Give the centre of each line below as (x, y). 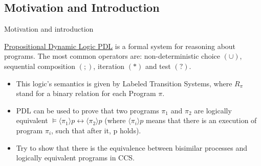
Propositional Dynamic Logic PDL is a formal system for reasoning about (120, 46)
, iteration (109, 66)
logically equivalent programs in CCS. (75, 158)
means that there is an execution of (201, 120)
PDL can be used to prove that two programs (88, 110)
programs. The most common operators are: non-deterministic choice (112, 56)
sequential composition (40, 66)
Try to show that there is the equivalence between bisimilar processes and (132, 147)
